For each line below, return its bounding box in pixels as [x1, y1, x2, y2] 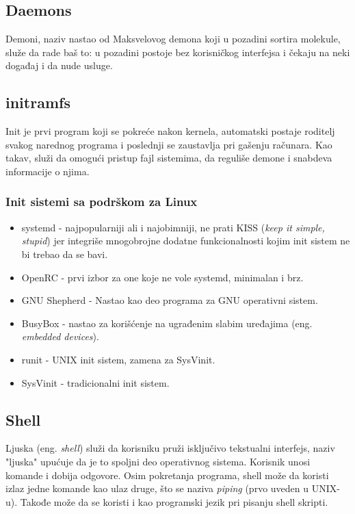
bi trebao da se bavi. [21, 246, 108, 261]
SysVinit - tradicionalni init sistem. [21, 375, 170, 389]
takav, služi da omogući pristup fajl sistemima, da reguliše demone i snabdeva [5, 151, 332, 165]
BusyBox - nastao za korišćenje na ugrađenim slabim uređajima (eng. [21, 316, 313, 330]
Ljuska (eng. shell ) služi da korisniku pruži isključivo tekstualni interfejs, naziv [5, 441, 335, 455]
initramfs [5, 92, 70, 113]
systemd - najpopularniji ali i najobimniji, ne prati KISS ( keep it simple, [21, 220, 325, 234]
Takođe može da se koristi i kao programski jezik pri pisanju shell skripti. [20, 494, 328, 509]
